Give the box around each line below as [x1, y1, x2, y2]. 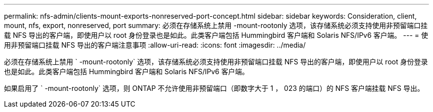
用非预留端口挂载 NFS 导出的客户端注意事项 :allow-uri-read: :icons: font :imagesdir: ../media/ [4, 41, 306, 49]
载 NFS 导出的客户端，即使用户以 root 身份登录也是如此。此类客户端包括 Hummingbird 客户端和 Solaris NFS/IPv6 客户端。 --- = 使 [4, 31, 428, 39]
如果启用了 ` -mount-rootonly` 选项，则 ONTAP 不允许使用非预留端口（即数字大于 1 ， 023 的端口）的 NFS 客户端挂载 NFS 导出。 [4, 84, 424, 92]
